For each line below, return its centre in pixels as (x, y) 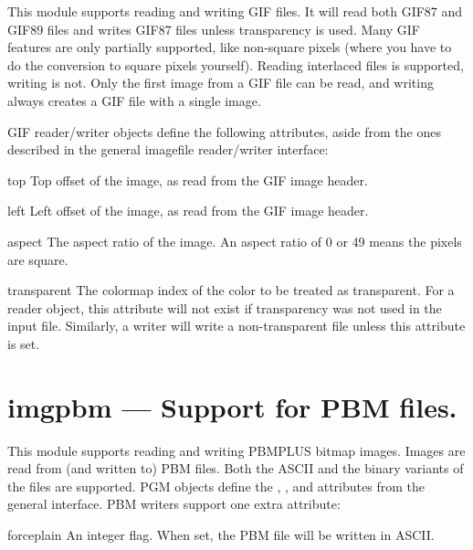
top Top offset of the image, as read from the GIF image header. (188, 180)
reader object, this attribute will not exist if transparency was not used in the (225, 307)
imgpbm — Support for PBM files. (232, 406)
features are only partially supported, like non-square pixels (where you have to (230, 47)
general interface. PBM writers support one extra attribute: (174, 504)
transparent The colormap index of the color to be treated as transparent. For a (231, 290)
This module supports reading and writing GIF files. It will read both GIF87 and (235, 11)
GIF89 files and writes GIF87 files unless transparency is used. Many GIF (214, 29)
